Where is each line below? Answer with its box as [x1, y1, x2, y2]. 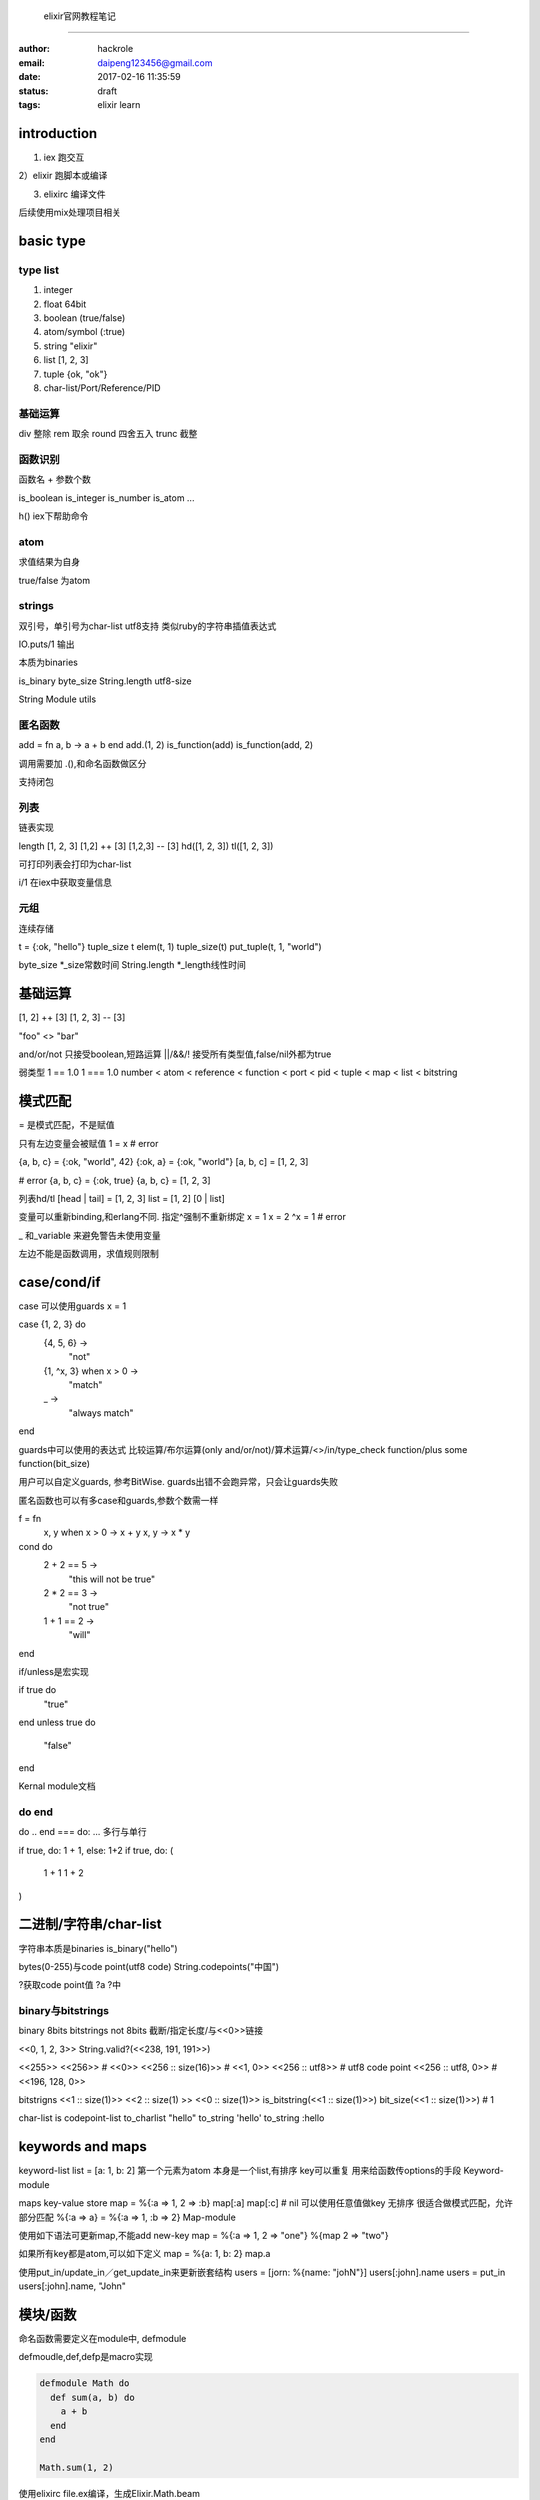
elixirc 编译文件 [43, 188, 106, 200]
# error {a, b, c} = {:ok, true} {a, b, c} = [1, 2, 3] [18, 1174, 211, 1186]
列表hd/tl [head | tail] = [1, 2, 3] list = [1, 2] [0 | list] [18, 1192, 225, 1204]
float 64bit [43, 298, 87, 310]
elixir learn [97, 98, 141, 110]
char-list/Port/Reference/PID [43, 381, 161, 394]
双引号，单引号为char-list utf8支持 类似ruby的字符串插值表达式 [18, 620, 277, 632]
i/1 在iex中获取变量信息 [18, 876, 112, 889]
